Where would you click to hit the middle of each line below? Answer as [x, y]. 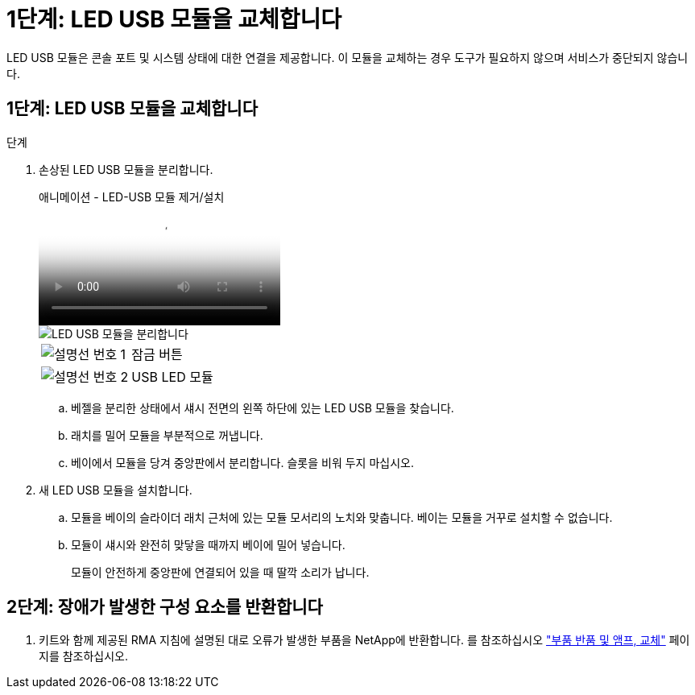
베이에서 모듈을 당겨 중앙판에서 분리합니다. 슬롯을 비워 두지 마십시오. [242, 462]
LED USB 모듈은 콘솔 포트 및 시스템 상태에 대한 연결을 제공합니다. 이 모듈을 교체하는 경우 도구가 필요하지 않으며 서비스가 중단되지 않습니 [347, 57]
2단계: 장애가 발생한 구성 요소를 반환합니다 [165, 607]
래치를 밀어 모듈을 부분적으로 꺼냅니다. [167, 435]
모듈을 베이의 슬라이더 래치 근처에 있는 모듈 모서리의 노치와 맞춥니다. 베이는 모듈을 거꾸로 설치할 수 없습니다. [342, 517]
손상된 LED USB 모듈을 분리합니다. [126, 169]
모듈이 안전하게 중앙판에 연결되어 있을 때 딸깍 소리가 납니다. [220, 572]
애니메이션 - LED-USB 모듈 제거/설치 [132, 197]
